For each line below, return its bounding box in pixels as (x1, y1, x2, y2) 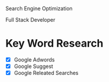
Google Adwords (13, 56, 55, 63)
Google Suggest (13, 63, 53, 70)
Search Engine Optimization (5, 5, 73, 12)
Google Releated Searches (13, 70, 79, 77)
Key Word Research (5, 37, 104, 50)
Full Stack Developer (5, 16, 56, 23)
